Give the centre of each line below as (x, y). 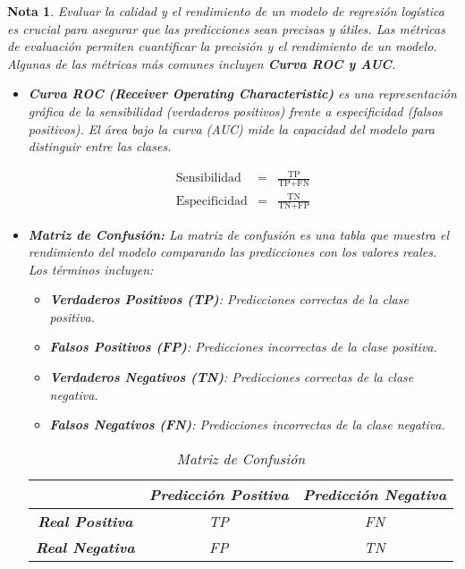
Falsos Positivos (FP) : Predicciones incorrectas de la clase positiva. (243, 347)
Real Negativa (85, 547)
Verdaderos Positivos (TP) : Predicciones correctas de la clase (229, 299)
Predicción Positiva (219, 494)
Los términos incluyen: (91, 269)
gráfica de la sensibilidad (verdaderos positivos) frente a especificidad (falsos (235, 110)
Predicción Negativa (375, 494)
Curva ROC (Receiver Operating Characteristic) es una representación (242, 93)
